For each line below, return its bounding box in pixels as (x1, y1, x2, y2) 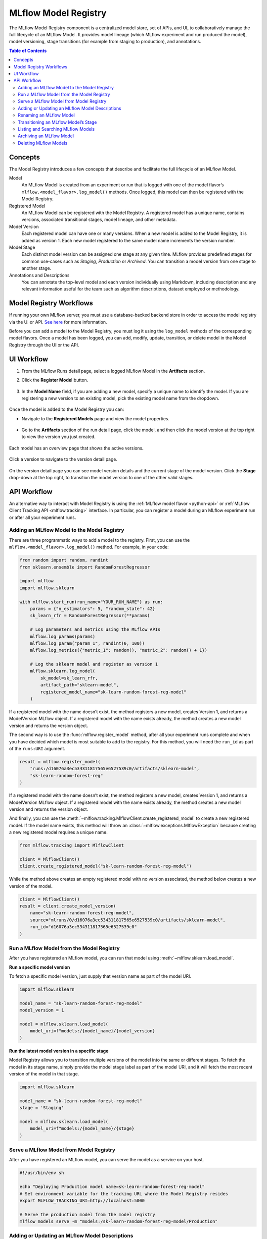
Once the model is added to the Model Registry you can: (9, 406, 124, 412)
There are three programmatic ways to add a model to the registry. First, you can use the (9, 537, 190, 543)
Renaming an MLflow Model (18, 112, 75, 118)
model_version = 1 (19, 1008, 64, 1013)
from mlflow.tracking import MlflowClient (19, 843, 124, 848)
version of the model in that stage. (9, 1070, 79, 1076)
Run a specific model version (9, 964, 70, 970)
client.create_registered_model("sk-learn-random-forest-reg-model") (19, 863, 192, 869)
